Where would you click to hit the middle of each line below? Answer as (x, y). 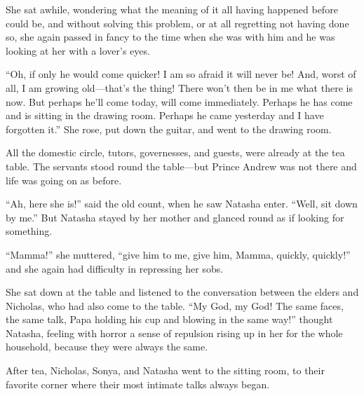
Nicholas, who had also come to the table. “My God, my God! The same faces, (175, 305)
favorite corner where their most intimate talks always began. (138, 384)
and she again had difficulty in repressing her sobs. (115, 268)
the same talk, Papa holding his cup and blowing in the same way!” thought (169, 319)
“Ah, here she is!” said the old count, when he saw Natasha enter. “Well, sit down (182, 204)
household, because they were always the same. (107, 347)
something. (29, 231)
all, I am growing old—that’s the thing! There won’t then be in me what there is (179, 87)
